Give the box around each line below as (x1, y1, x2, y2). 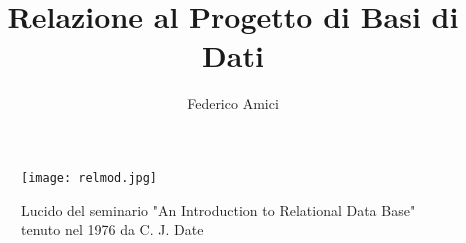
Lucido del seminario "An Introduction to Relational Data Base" (21, 199, 416, 220)
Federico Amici (187, 93, 279, 114)
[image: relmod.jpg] (21, 170, 158, 185)
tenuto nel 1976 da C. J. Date (21, 219, 204, 240)
